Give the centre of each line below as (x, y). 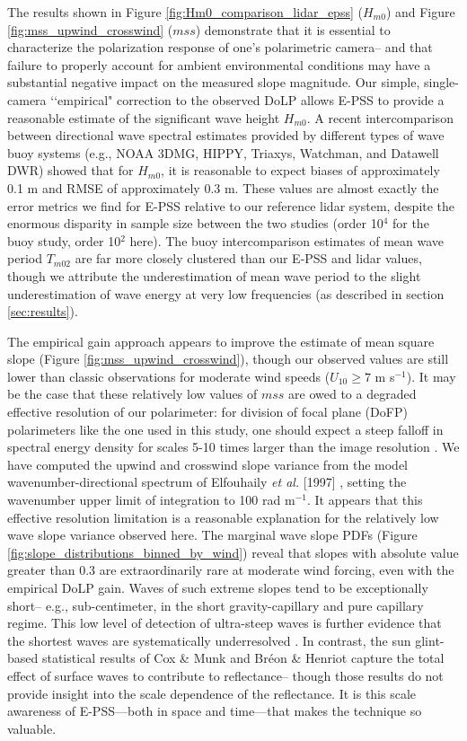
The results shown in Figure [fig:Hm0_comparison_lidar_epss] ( (185, 12)
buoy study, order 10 (64, 240)
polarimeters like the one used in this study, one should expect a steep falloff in (225, 429)
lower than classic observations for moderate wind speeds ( (169, 376)
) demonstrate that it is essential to (293, 29)
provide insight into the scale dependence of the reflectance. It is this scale (212, 693)
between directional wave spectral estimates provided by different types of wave (226, 135)
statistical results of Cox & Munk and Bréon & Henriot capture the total (243, 658)
